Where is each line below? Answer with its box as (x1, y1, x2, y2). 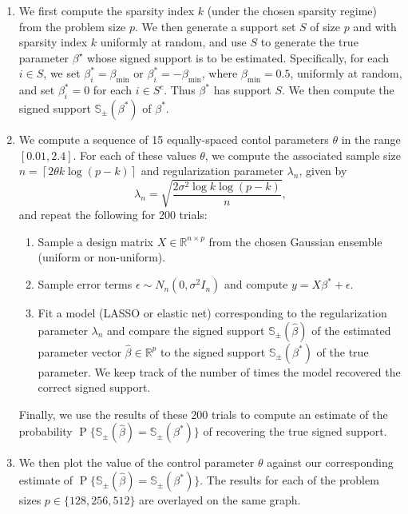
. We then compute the (282, 82, 394, 98)
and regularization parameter (141, 162, 283, 179)
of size (310, 18, 341, 34)
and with (353, 18, 397, 34)
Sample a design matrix (38, 233, 153, 249)
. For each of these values (73, 146, 196, 163)
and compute (224, 276, 288, 293)
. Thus (164, 82, 196, 98)
